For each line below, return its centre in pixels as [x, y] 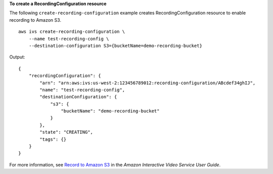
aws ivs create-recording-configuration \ [72, 32]
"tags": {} [53, 139]
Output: [17, 57]
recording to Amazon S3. [35, 20]
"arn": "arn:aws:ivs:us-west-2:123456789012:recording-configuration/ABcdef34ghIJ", [148, 83]
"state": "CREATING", [66, 132]
